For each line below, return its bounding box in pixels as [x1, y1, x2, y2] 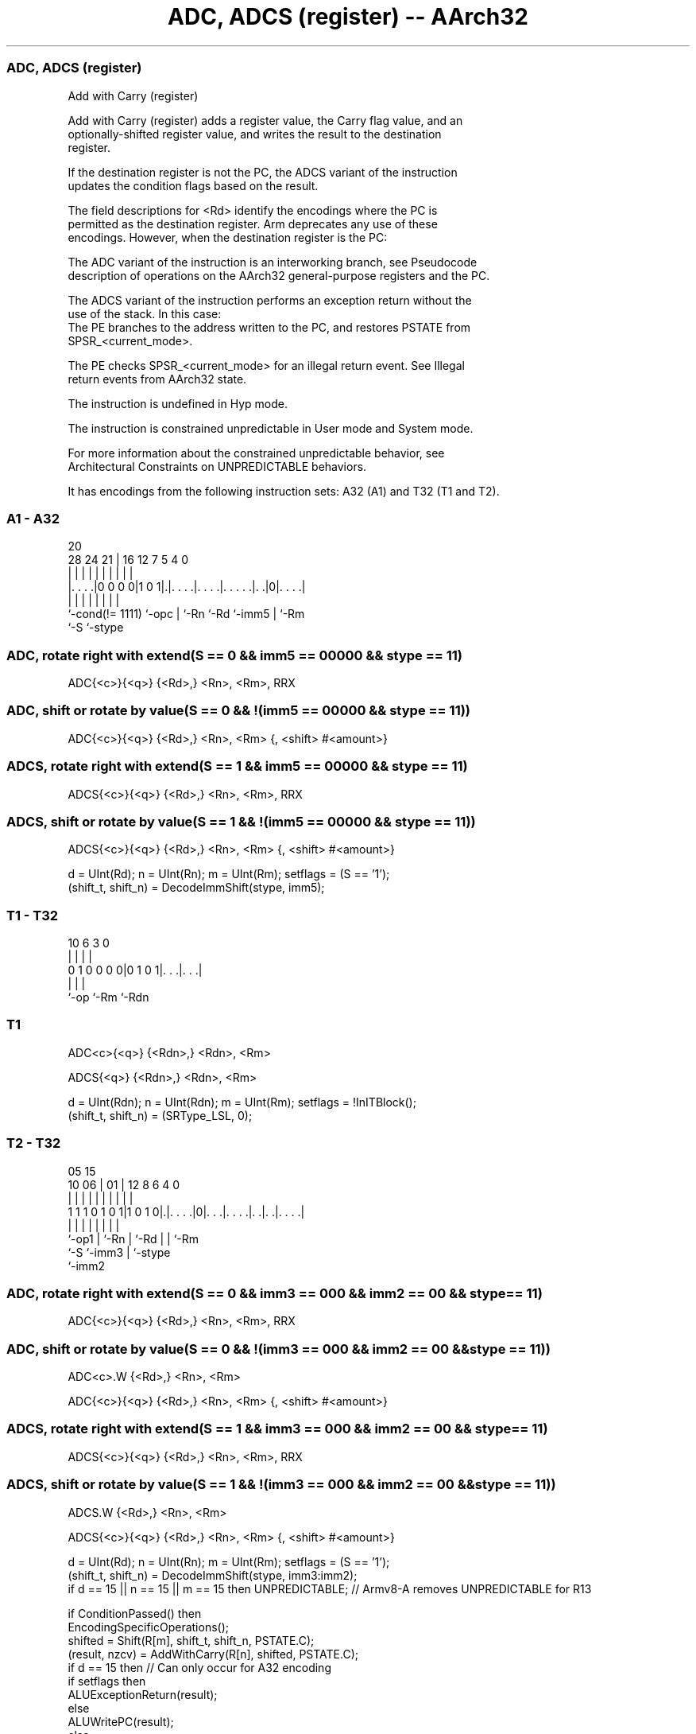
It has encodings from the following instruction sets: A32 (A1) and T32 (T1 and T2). [68, 484, 500, 498]
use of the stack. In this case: [68, 306, 222, 321]
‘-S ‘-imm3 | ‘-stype [68, 1245, 171, 1259]
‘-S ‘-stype [68, 620, 124, 635]
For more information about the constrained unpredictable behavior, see [68, 445, 445, 460]
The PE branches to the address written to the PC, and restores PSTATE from [68, 320, 471, 334]
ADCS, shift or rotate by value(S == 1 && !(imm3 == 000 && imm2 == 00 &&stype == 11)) [6, 1476, 556, 1493]
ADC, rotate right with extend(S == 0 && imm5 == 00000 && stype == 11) [6, 647, 463, 663]
